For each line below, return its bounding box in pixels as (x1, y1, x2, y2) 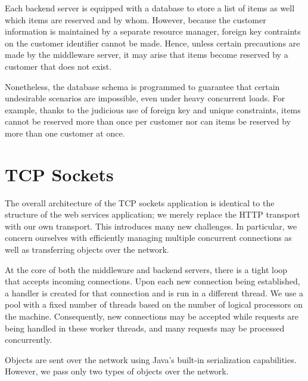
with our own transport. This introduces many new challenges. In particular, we (5, 219, 297, 232)
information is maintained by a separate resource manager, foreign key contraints (5, 25, 301, 38)
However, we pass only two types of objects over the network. (5, 365, 229, 377)
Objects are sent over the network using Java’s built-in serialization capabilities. (5, 353, 297, 365)
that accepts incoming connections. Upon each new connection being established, (5, 275, 300, 287)
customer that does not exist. (5, 60, 112, 72)
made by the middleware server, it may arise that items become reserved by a (5, 48, 288, 61)
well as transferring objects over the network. (5, 243, 169, 256)
